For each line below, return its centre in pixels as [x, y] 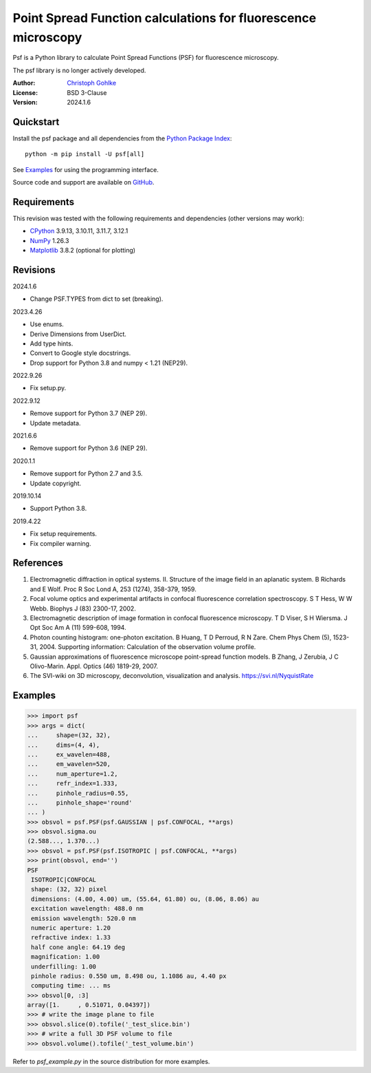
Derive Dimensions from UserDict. [78, 334]
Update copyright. [56, 483]
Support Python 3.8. [58, 509]
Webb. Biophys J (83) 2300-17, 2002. [83, 608]
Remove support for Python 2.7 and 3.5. [87, 474]
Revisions [34, 269]
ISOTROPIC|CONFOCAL [64, 880]
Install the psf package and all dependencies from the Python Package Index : [122, 138]
